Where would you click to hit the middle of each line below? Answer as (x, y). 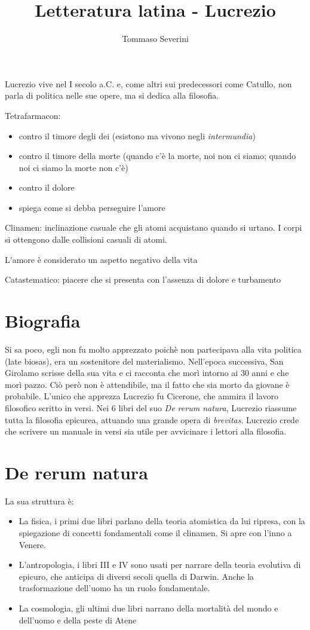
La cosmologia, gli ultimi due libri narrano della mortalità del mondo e (148, 608)
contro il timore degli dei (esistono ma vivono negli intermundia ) (137, 135)
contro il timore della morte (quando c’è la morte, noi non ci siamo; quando (157, 156)
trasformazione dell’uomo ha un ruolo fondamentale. (114, 588)
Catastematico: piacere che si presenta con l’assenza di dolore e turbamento (143, 279)
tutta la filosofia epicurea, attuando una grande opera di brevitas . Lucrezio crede (152, 419)
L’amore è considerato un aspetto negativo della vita (101, 259)
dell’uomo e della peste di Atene (78, 620)
